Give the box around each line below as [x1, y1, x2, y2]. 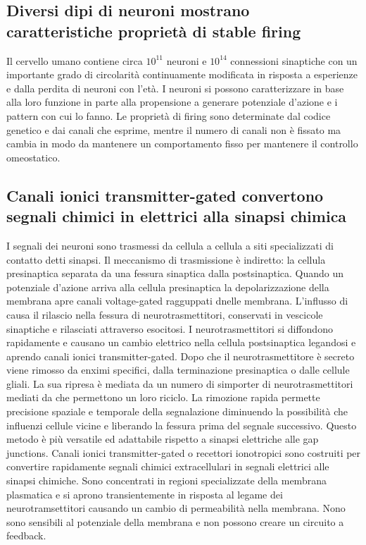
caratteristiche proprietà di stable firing [6, 20, 301, 42]
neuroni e [166, 53, 207, 68]
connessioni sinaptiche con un [230, 53, 358, 68]
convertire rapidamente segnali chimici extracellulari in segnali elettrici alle [6, 459, 329, 474]
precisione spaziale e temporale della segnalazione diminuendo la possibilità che [6, 404, 348, 419]
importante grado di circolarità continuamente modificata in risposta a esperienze [6, 67, 358, 82]
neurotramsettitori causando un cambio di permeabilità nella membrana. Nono [6, 501, 346, 515]
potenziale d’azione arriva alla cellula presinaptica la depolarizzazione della [6, 279, 329, 294]
